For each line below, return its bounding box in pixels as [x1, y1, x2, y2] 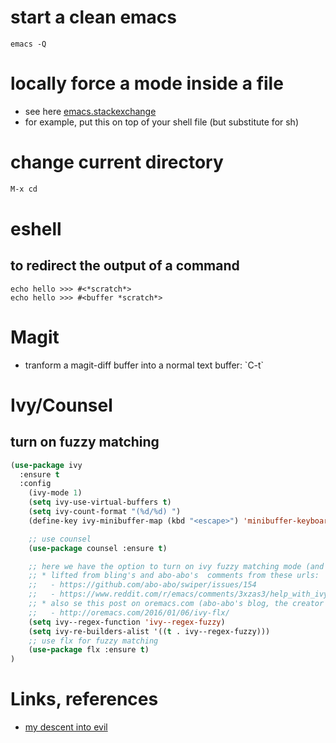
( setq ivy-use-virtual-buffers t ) [28, 497, 172, 508]
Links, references [10, 688, 159, 711]
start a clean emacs [10, 6, 178, 29]
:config [19, 479, 52, 489]
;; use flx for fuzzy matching [28, 636, 159, 646]
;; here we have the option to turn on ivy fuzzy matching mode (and [28, 561, 325, 571]
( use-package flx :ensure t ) [28, 645, 150, 655]
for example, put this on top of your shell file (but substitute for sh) [24, 116, 300, 128]
